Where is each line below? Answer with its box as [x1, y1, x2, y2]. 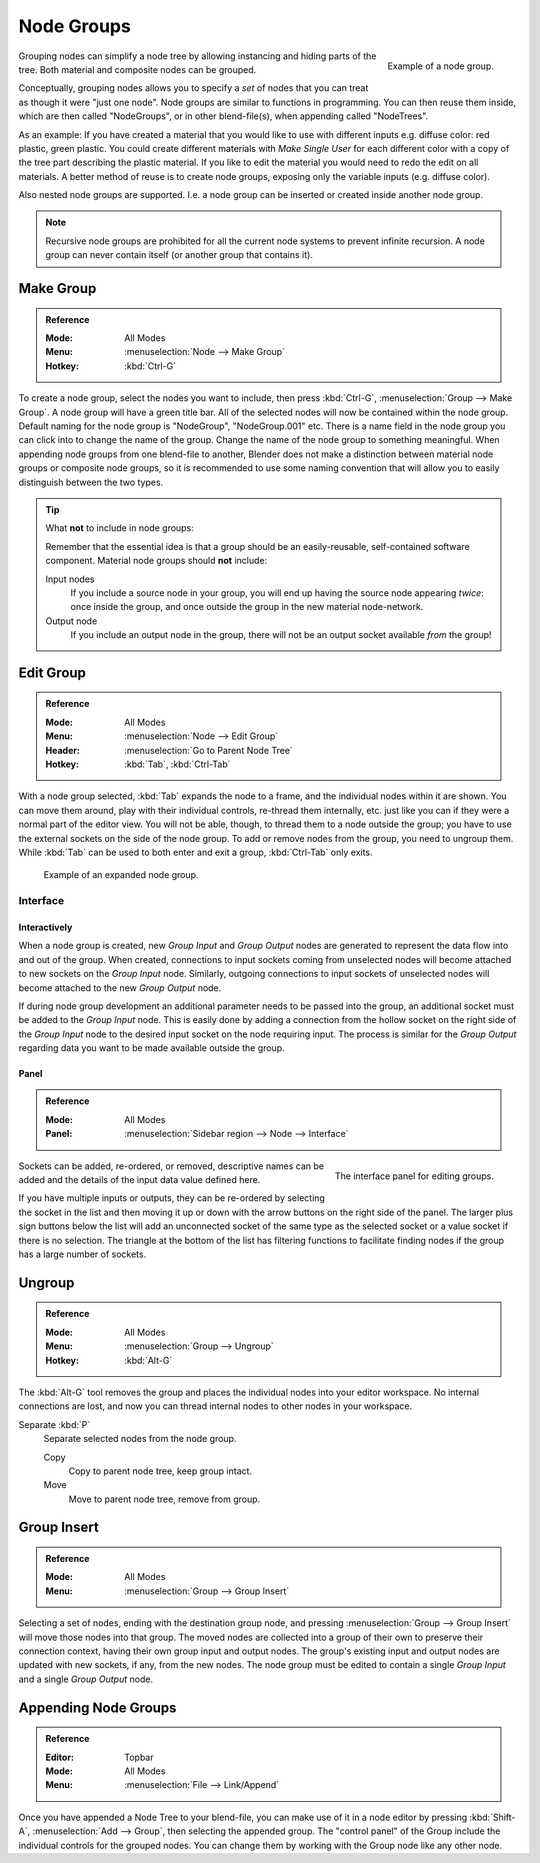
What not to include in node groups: [45, 522, 194, 534]
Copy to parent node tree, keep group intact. [68, 1465, 253, 1477]
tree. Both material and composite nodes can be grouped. [18, 63, 257, 75]
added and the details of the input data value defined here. [18, 1174, 261, 1186]
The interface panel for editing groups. [335, 1170, 494, 1182]
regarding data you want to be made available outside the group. [18, 1042, 285, 1054]
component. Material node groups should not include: [45, 555, 268, 567]
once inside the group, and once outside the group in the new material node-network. [70, 601, 424, 613]
